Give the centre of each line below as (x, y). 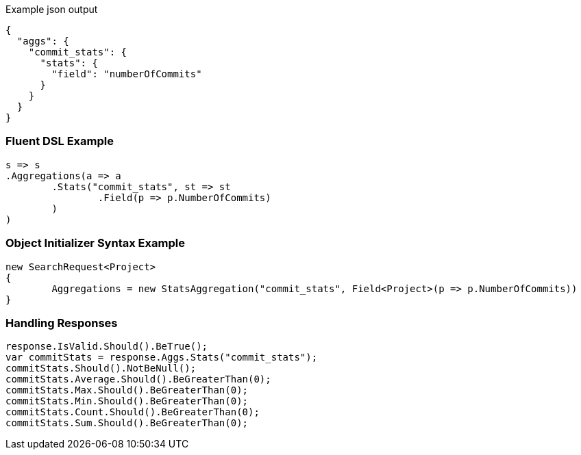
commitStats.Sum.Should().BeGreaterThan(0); (127, 423)
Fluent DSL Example (60, 141)
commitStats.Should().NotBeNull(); (101, 368)
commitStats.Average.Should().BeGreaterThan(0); (138, 379)
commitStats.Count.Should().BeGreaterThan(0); (133, 412)
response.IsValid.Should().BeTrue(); (107, 347)
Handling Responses (62, 323)
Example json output (52, 9)
